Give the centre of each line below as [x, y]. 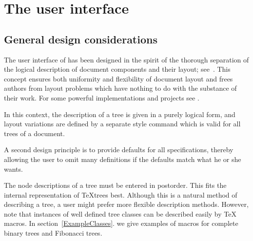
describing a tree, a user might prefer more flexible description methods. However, [126, 204]
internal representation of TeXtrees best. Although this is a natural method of [121, 194]
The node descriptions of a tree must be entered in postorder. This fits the [115, 185]
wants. [13, 169]
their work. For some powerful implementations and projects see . [102, 97]
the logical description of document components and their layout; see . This [117, 69]
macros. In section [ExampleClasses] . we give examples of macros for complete [121, 223]
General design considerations [81, 39]
